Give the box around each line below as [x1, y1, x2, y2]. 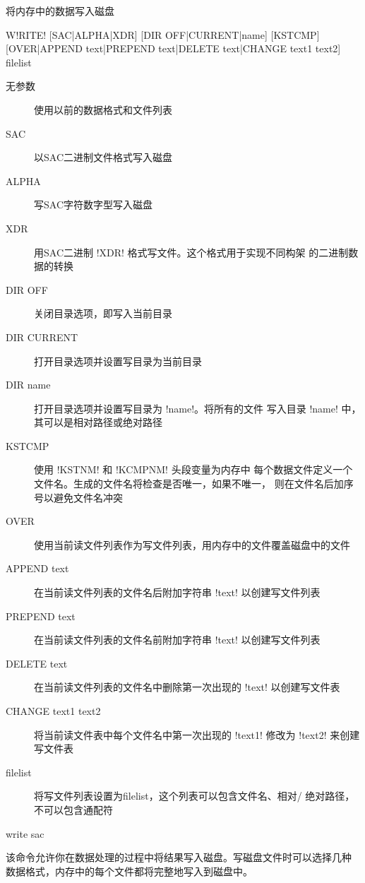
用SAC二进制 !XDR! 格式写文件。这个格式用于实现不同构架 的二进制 [34, 244, 349, 259]
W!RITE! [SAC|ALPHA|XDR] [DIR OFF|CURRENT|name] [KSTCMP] [6, 27, 320, 42]
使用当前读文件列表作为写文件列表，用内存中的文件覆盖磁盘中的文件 [34, 537, 350, 552]
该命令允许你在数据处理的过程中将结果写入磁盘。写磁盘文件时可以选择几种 [6, 850, 352, 865]
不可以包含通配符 [34, 802, 113, 817]
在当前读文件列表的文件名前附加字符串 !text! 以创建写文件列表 [34, 632, 321, 647]
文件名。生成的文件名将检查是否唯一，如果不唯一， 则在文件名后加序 [34, 476, 354, 491]
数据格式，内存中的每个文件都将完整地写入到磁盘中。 [6, 863, 253, 878]
